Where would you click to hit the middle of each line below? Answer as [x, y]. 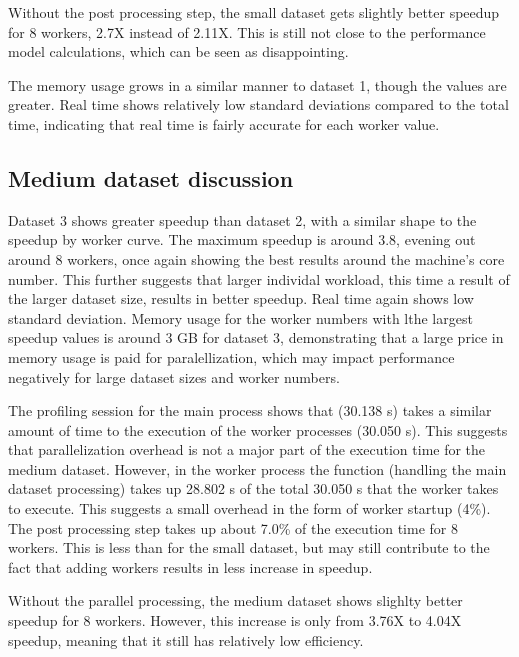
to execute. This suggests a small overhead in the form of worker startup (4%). [249, 508]
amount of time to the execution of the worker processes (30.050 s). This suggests [258, 429]
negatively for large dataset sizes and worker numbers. [174, 376]
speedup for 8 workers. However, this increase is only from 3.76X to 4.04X [235, 620]
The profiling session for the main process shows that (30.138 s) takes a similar [250, 410]
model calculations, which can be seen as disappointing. [178, 51]
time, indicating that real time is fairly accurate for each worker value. [224, 123]
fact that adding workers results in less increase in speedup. [190, 566]
